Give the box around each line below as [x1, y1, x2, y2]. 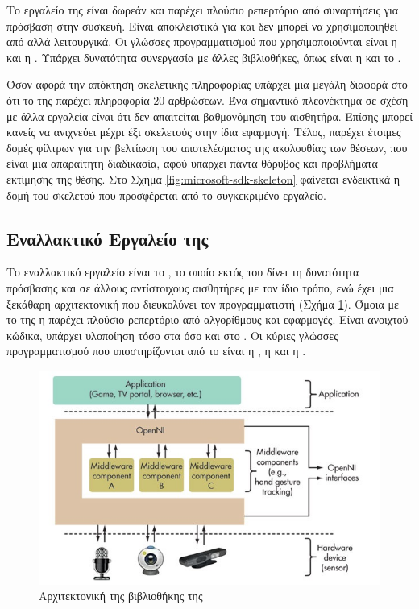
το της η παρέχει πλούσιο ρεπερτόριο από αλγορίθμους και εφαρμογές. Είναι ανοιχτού [6, 311, 409, 328]
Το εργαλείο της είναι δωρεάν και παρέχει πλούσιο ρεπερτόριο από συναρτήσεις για [6, 2, 399, 18]
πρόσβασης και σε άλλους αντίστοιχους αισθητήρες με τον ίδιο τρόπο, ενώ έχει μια [6, 279, 394, 296]
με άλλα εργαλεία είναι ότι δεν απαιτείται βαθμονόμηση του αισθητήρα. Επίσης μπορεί [6, 107, 413, 124]
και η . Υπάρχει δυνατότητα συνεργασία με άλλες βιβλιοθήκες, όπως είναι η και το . [6, 48, 401, 65]
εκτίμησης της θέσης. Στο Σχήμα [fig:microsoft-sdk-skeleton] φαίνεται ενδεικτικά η [6, 170, 400, 187]
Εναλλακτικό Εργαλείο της [6, 226, 209, 251]
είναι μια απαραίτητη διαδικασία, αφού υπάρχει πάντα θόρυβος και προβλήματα [6, 155, 378, 172]
